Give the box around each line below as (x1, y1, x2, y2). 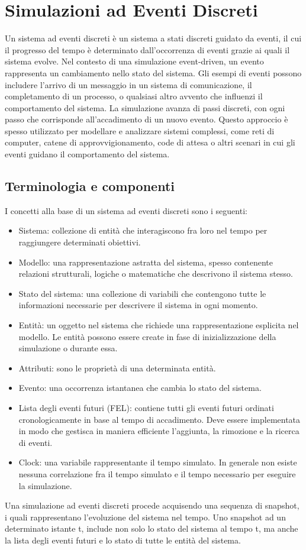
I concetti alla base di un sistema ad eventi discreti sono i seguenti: (5, 204, 247, 216)
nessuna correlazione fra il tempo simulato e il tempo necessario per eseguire (18, 467, 296, 480)
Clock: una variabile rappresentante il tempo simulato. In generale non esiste (18, 456, 297, 468)
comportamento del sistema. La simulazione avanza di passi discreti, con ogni (5, 101, 285, 114)
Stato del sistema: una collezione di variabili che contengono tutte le (18, 287, 266, 299)
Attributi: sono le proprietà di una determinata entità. (18, 361, 216, 374)
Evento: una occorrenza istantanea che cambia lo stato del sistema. (18, 381, 262, 394)
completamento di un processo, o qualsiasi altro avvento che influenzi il (5, 90, 263, 102)
